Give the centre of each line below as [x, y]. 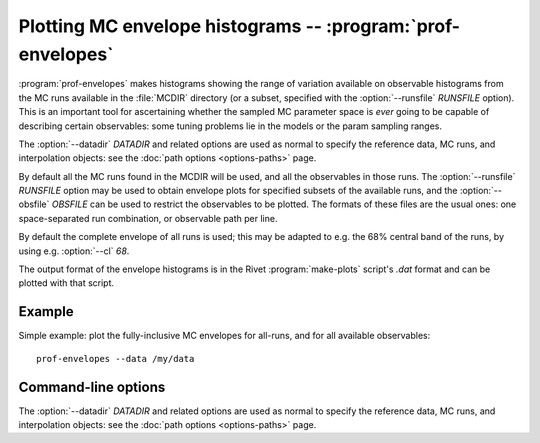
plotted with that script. [66, 283]
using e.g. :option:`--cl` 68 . [74, 251]
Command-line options [92, 386]
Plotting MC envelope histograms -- [170, 26]
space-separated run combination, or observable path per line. [148, 218]
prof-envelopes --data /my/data [115, 358]
